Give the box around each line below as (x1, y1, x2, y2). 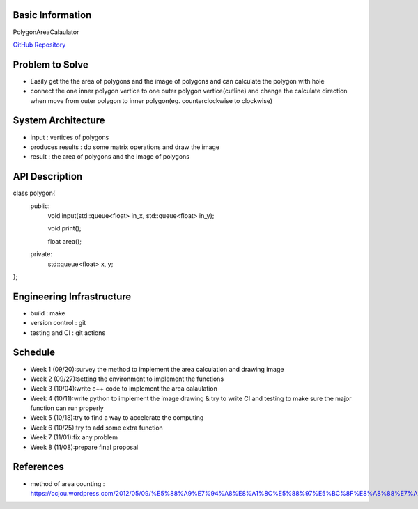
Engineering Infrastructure (13, 290, 132, 302)
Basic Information (13, 9, 92, 21)
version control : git (30, 319, 86, 327)
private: (30, 250, 52, 258)
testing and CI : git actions (30, 328, 106, 337)
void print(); (47, 224, 82, 233)
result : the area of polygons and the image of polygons (30, 152, 189, 161)
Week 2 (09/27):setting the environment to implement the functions (30, 375, 224, 383)
